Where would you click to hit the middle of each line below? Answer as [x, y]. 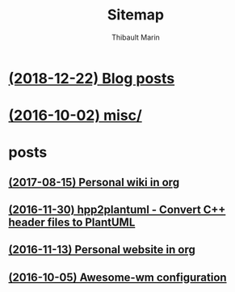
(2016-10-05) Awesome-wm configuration [118, 277]
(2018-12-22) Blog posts [92, 78]
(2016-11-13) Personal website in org [102, 250]
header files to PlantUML [72, 223]
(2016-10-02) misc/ [76, 116]
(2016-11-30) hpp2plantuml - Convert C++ [117, 210]
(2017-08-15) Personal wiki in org [94, 182]
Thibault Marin [136, 37]
